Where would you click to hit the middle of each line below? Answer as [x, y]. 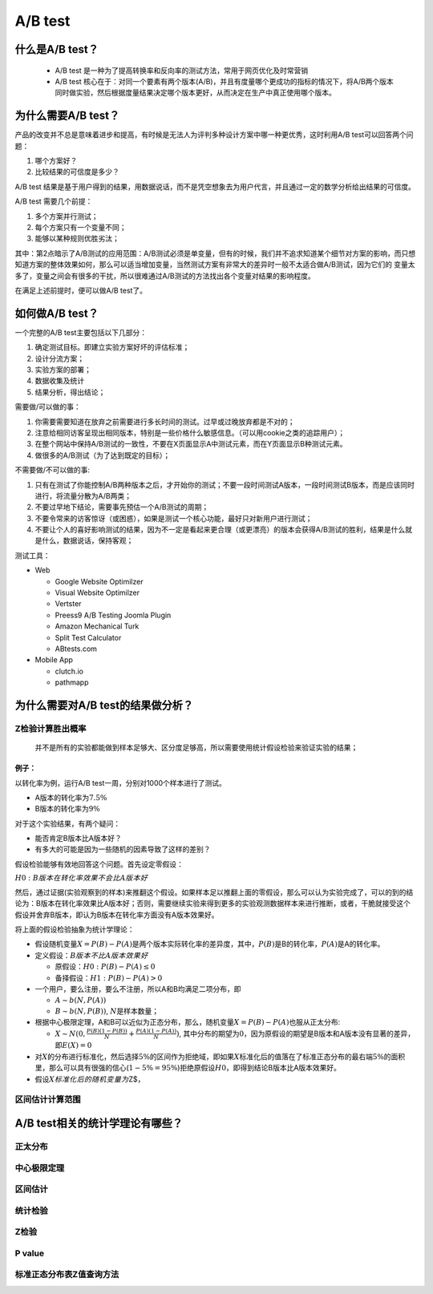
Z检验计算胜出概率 [51, 728]
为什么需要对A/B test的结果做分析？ [104, 705]
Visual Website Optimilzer [97, 592]
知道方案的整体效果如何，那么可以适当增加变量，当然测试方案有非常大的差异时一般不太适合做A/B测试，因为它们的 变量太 [215, 265]
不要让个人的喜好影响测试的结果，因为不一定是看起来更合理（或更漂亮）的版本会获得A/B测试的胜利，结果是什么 [220, 530]
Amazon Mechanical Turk [97, 626]
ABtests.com [76, 649]
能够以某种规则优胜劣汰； [77, 239]
